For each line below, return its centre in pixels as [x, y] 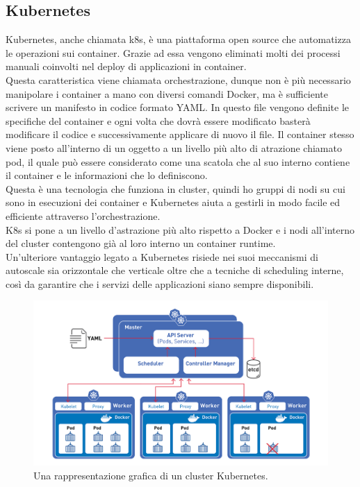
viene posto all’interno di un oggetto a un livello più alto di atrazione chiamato [174, 147]
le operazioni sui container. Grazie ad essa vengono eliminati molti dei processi [173, 52]
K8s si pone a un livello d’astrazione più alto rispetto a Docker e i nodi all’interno [180, 229]
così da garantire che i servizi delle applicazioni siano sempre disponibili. [160, 283]
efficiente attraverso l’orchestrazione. [83, 215]
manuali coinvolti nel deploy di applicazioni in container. [126, 66]
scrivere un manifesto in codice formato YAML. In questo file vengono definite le [178, 107]
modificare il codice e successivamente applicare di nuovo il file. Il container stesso [180, 134]
